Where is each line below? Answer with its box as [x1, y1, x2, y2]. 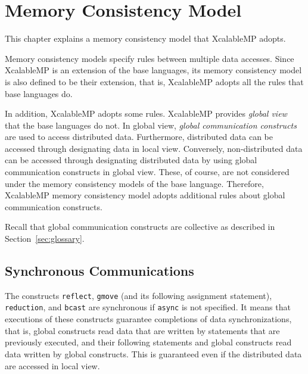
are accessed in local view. [5, 359, 100, 372]
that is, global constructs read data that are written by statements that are [5, 324, 280, 336]
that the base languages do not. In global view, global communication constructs [5, 119, 297, 131]
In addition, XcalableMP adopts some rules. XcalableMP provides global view [5, 107, 287, 120]
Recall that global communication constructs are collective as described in [5, 220, 275, 233]
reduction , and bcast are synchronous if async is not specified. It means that [5, 301, 291, 313]
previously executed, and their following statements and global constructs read [5, 336, 292, 348]
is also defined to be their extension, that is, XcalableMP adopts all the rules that [5, 75, 304, 88]
